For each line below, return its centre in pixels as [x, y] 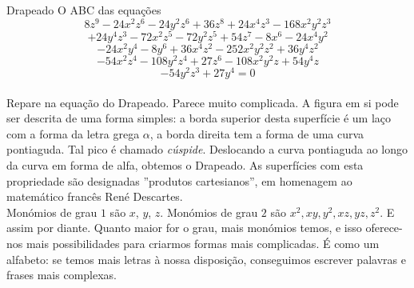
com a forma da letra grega [73, 133]
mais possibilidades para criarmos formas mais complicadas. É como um [203, 243]
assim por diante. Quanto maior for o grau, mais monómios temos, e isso [184, 228]
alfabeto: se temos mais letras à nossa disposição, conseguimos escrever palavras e [206, 259]
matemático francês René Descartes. [95, 196]
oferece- [384, 228]
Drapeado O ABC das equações [84, 10]
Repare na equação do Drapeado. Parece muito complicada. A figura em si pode [203, 102]
